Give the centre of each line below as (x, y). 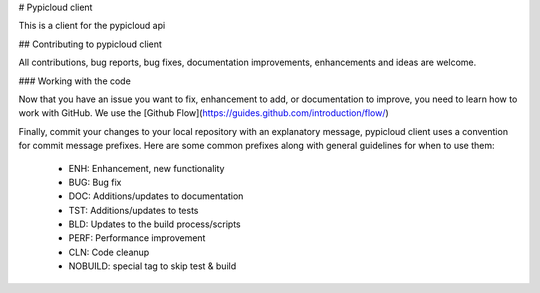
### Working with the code (75, 81)
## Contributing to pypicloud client (90, 44)
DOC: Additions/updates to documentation (156, 196)
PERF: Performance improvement (137, 238)
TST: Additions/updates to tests (133, 210)
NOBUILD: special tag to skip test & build (152, 266)
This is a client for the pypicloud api (92, 26)
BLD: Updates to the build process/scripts (154, 224)
